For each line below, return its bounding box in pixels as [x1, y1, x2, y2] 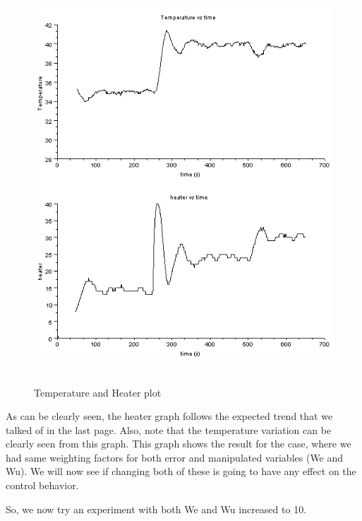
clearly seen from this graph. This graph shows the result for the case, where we [6, 436, 351, 451]
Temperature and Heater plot [34, 385, 162, 399]
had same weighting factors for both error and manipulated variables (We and [6, 450, 344, 464]
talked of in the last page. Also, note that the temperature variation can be [6, 422, 332, 437]
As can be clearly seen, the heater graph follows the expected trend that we [6, 409, 333, 423]
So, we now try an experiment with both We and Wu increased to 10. [6, 501, 307, 516]
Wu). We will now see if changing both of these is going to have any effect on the [6, 464, 356, 479]
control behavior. [6, 478, 79, 493]
